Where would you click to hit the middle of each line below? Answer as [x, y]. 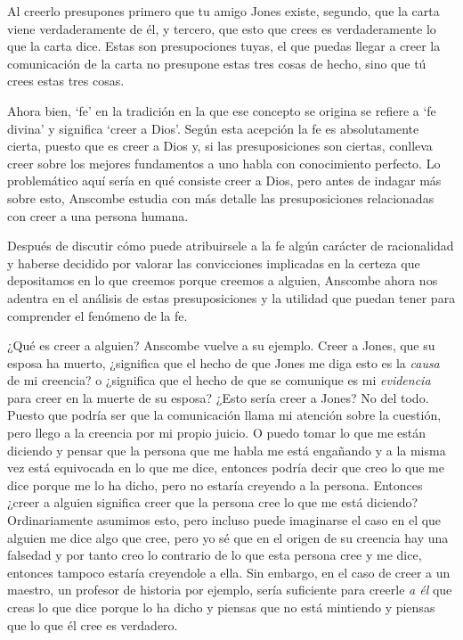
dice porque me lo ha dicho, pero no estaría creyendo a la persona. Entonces [215, 484]
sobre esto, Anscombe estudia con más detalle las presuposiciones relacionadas [221, 197]
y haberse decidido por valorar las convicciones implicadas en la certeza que [214, 263]
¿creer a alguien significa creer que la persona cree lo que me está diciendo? [213, 502]
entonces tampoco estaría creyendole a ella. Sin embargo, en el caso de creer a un [229, 572]
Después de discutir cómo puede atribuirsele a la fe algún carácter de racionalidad [231, 246]
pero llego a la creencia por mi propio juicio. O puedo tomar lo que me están [217, 433]
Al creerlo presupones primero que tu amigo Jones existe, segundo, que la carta [223, 11]
